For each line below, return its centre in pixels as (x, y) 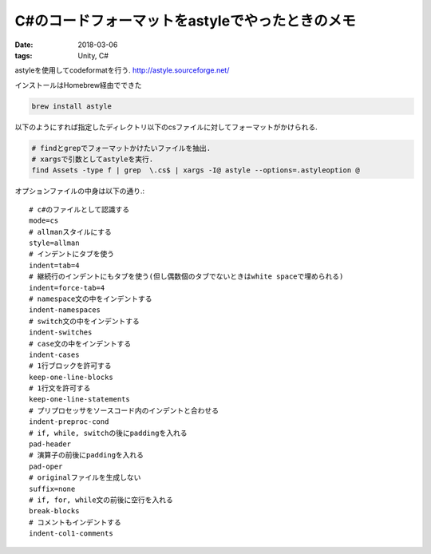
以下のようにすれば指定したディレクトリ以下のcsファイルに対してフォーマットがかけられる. (166, 127)
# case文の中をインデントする (80, 344)
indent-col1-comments (71, 534)
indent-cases (54, 354)
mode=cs (44, 221)
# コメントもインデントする (75, 522)
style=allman (54, 243)
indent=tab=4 (54, 265)
